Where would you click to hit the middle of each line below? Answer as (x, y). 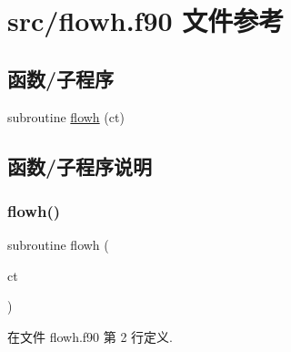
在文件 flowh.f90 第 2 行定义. (90, 336)
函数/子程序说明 (80, 166)
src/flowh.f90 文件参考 (146, 21)
